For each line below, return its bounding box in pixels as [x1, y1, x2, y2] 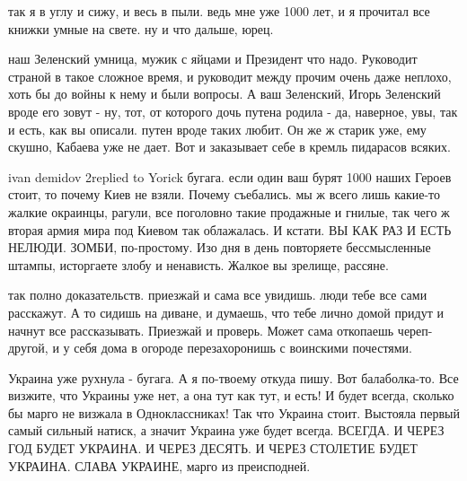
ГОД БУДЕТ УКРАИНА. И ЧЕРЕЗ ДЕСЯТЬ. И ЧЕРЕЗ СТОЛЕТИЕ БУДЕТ [8, 439, 418, 458]
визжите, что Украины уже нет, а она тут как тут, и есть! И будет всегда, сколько [8, 386, 454, 405]
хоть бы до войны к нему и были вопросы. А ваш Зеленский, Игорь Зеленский [8, 84, 441, 103]
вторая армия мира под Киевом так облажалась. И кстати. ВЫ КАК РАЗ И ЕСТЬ [8, 220, 452, 239]
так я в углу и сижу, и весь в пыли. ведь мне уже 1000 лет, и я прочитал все [8, 2, 430, 20]
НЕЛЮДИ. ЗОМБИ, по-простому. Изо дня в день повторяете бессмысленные [8, 238, 431, 257]
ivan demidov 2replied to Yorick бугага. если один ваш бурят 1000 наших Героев [8, 167, 452, 186]
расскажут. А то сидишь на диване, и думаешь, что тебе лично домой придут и [8, 302, 444, 321]
